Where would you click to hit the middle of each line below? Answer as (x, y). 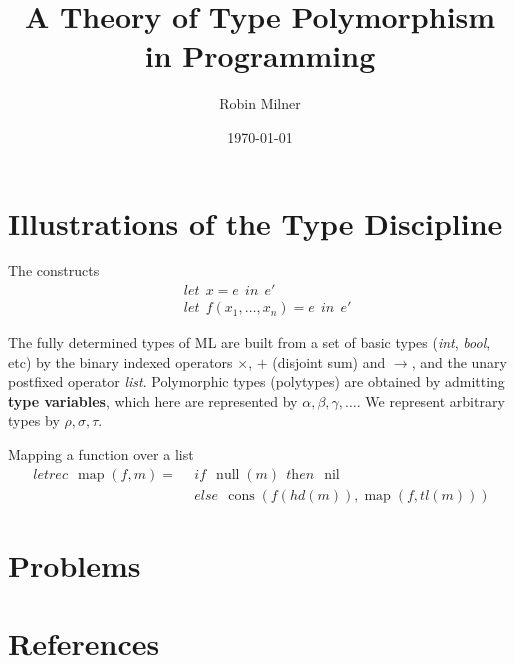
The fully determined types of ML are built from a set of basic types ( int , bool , (249, 342)
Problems (74, 564)
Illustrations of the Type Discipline (255, 222)
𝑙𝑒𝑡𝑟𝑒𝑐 (50, 474)
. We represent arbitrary (430, 400)
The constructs (54, 270)
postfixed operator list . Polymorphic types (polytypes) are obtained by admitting (256, 381)
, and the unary (459, 361)
